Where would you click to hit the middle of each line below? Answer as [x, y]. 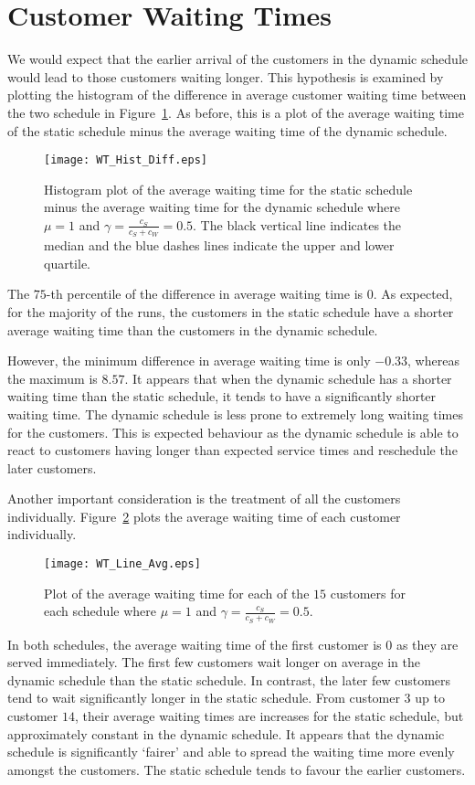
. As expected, [413, 294]
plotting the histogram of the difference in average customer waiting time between [237, 95]
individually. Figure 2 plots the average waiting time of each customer [204, 516]
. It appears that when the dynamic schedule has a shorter [288, 378]
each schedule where [100, 611]
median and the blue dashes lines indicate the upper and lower [219, 245]
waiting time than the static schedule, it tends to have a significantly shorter [222, 396]
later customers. [52, 467]
